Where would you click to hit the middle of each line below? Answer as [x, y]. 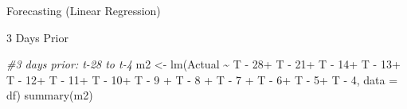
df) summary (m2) [50, 95]
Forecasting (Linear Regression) [84, 10]
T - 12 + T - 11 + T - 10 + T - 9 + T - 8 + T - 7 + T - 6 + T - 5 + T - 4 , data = [202, 79]
